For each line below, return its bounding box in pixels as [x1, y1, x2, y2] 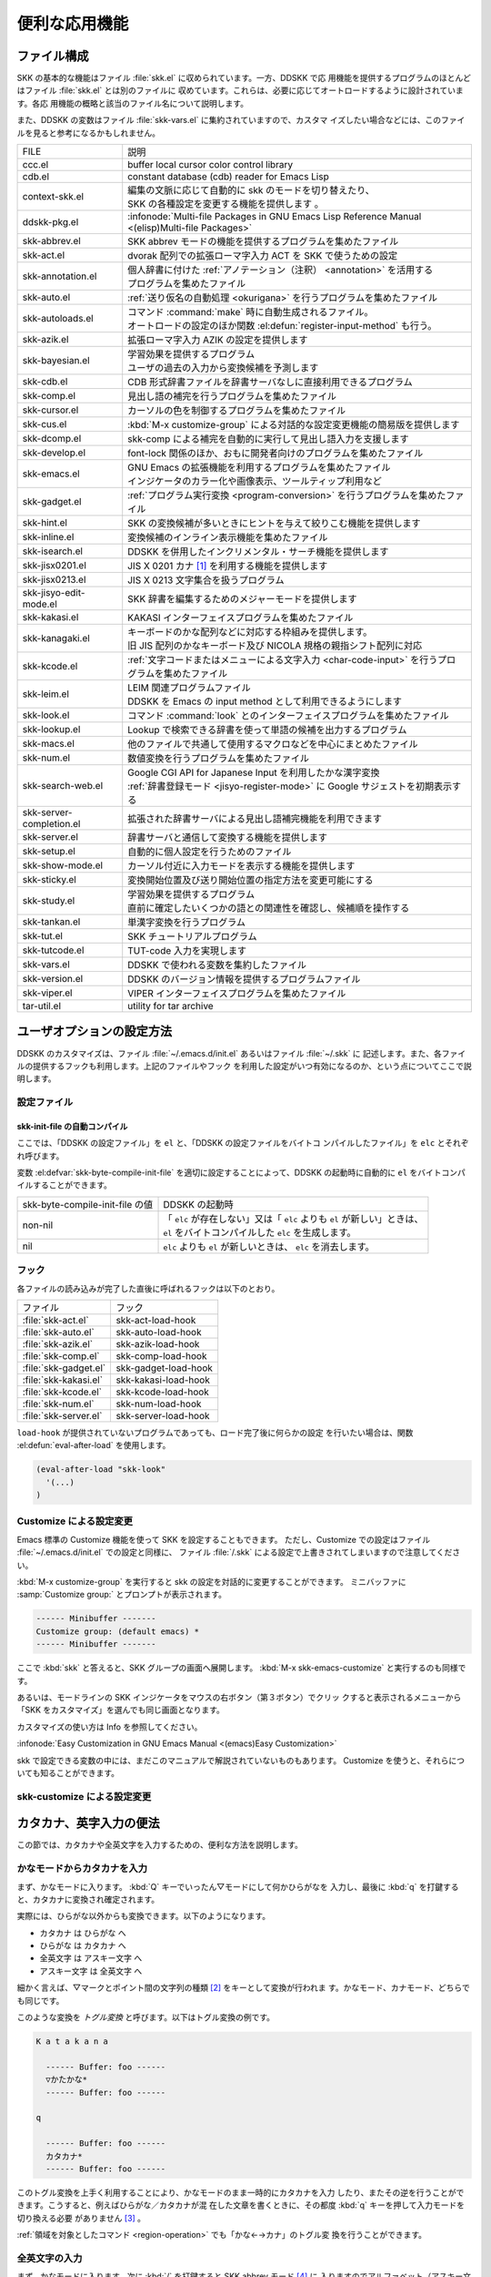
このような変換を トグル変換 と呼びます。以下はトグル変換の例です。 [16, 2012, 276, 2023]
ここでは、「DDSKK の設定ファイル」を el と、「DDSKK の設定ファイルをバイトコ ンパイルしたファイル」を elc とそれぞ [16, 1138, 469, 1149]
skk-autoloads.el [22, 312, 95, 325]
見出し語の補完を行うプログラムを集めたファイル [127, 390, 336, 403]
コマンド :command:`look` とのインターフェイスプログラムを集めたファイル [127, 710, 449, 722]
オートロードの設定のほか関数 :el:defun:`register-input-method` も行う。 [127, 320, 437, 332]
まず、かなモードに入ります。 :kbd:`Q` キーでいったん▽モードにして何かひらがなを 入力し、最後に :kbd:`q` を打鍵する [16, 1881, 459, 1892]
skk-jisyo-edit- [22, 587, 85, 599]
